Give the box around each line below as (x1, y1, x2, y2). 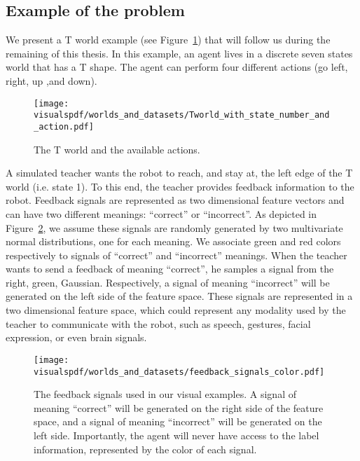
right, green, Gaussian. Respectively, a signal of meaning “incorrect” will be (6, 275, 330, 289)
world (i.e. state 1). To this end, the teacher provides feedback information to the (6, 179, 354, 193)
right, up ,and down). (6, 73, 97, 88)
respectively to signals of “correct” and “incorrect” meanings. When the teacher (6, 247, 347, 262)
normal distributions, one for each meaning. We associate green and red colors (6, 234, 341, 249)
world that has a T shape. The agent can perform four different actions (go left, (6, 60, 348, 74)
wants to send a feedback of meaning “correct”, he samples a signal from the (6, 261, 334, 276)
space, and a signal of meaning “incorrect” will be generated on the (34, 414, 322, 429)
